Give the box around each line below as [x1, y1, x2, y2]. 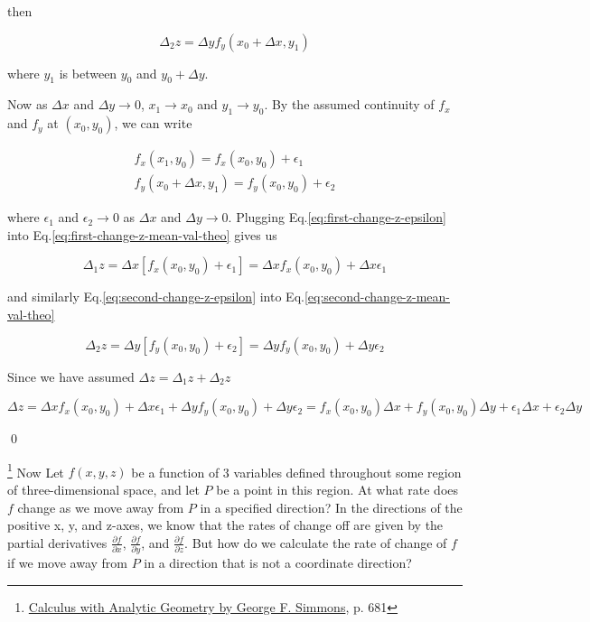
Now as [7, 95, 48, 114]
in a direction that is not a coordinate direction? [144, 553, 412, 572]
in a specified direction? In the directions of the [200, 497, 463, 516]
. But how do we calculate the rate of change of [184, 533, 447, 552]
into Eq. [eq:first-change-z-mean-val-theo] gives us [7, 225, 277, 244]
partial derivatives [7, 533, 108, 552]
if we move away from [7, 553, 127, 572]
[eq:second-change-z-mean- [304, 287, 450, 306]
